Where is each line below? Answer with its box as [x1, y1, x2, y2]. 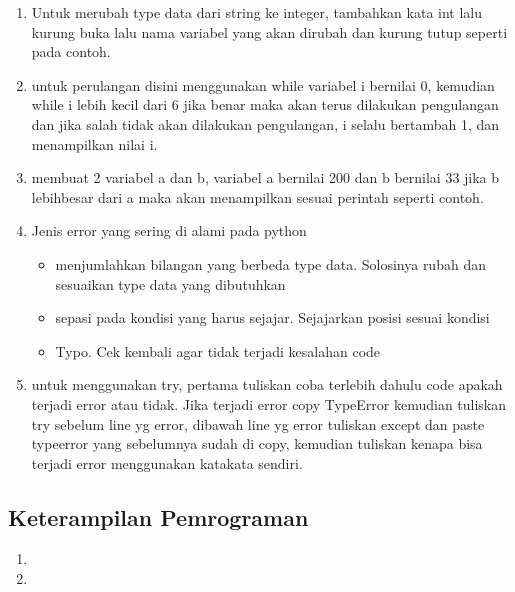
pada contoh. [31, 41, 111, 62]
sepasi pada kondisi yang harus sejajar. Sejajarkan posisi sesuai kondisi [55, 307, 490, 328]
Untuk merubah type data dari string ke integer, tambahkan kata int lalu [31, 2, 483, 22]
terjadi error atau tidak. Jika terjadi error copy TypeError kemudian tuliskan [31, 393, 507, 414]
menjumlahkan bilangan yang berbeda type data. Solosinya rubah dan [55, 253, 486, 274]
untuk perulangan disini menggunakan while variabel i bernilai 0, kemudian [31, 74, 495, 95]
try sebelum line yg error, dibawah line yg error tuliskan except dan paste [31, 413, 485, 434]
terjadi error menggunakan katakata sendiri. [31, 452, 303, 473]
